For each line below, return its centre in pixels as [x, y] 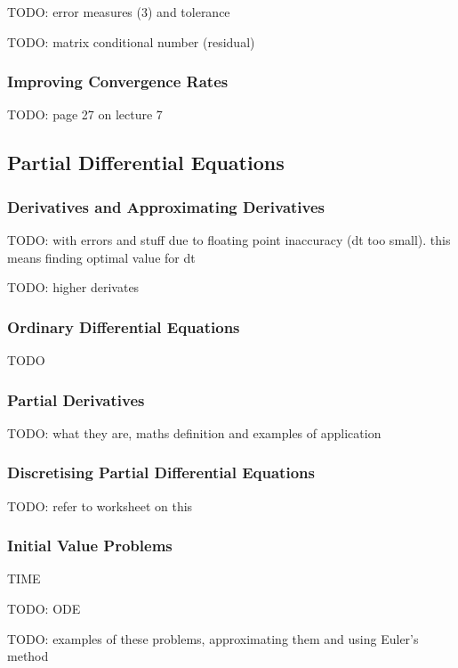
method [28, 656]
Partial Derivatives [76, 399]
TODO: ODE [44, 609]
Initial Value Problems [90, 546]
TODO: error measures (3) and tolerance [119, 12]
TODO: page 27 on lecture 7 [85, 114]
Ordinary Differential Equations [124, 326]
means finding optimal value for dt [101, 257]
